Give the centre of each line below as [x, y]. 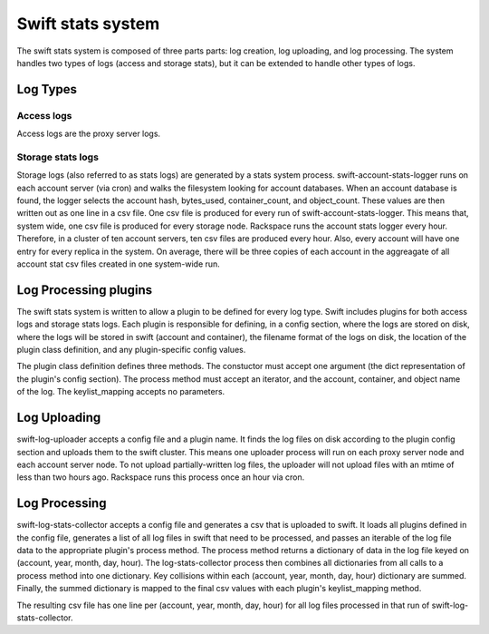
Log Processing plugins [85, 290]
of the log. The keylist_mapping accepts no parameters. [121, 392]
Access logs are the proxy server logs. [89, 134]
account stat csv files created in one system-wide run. [119, 264]
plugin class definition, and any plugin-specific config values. [131, 350]
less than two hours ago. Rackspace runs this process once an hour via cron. [161, 477]
